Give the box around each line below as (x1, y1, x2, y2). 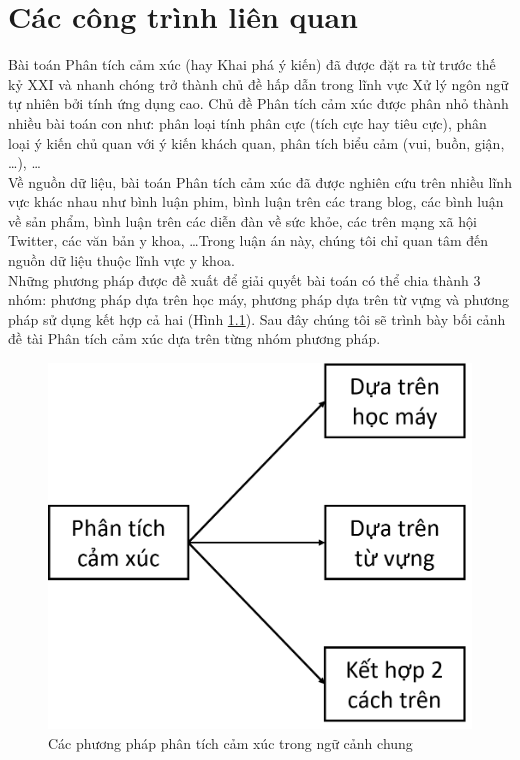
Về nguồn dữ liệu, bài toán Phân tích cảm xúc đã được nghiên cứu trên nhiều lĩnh (8, 171, 512, 192)
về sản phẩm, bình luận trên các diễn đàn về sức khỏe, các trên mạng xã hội (8, 210, 477, 231)
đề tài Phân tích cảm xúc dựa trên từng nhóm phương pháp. (8, 328, 381, 349)
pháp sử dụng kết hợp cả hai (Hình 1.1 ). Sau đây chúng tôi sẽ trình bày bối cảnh (8, 308, 506, 329)
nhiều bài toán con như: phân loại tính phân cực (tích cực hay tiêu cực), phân (8, 112, 487, 133)
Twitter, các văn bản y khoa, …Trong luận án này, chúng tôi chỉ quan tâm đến (8, 230, 489, 251)
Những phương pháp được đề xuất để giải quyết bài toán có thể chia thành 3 (8, 269, 481, 290)
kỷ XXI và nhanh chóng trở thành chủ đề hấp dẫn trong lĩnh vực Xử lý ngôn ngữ (8, 73, 509, 94)
